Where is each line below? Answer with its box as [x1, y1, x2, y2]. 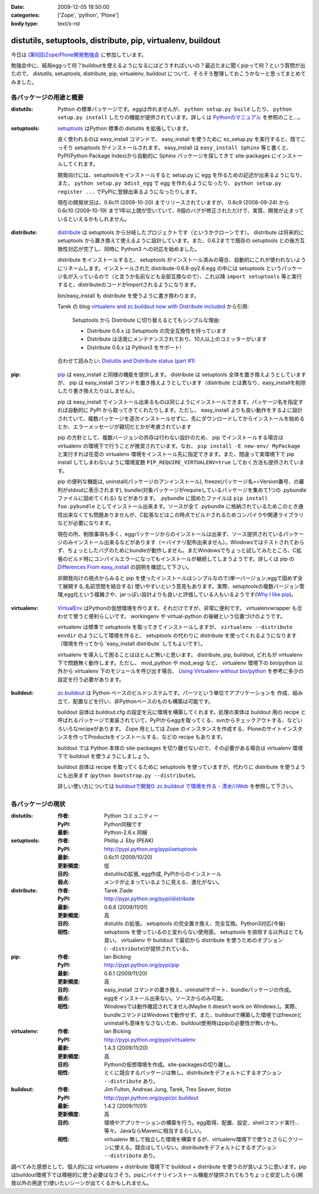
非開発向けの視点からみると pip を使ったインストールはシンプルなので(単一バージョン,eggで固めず [57, 574, 298, 582]
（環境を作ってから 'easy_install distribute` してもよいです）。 [57, 640, 206, 647]
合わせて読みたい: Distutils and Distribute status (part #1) [57, 357, 196, 364]
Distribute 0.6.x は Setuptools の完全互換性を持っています [87, 327, 227, 334]
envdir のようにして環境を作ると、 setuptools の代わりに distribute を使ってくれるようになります [57, 631, 297, 639]
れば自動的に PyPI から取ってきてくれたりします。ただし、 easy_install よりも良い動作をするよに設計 [57, 406, 303, 414]
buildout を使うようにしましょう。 [69, 752, 153, 759]
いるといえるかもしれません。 [57, 215, 130, 222]
